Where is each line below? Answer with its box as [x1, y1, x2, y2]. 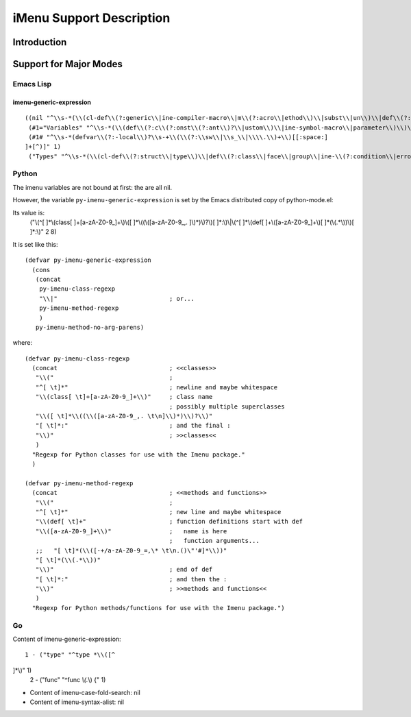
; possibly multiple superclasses [169, 402, 285, 411]
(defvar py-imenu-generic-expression [25, 256, 152, 264]
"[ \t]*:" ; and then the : [35, 575, 227, 583]
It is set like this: [12, 240, 58, 248]
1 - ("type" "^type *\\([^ [25, 651, 116, 659]
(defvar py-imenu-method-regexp [25, 479, 134, 487]
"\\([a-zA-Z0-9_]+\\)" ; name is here [35, 527, 227, 535]
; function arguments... [169, 537, 260, 545]
